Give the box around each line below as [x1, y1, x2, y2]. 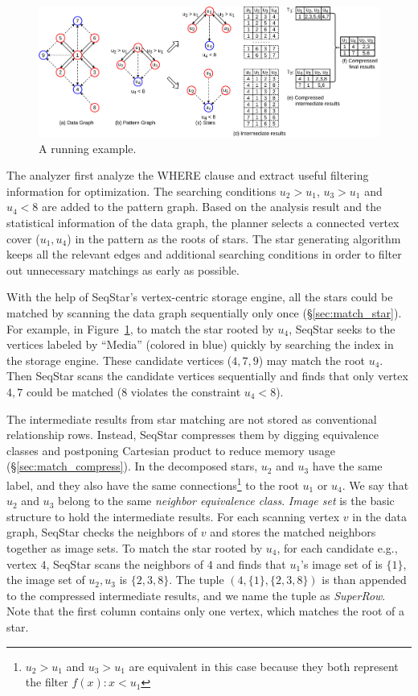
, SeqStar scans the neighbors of [46, 555, 203, 572]
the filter [25, 673, 68, 690]
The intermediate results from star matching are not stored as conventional [6, 410, 377, 427]
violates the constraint [130, 383, 241, 400]
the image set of [6, 571, 85, 588]
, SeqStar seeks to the [289, 320, 395, 337]
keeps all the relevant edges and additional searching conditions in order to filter [6, 246, 402, 263]
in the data [352, 507, 407, 524]
